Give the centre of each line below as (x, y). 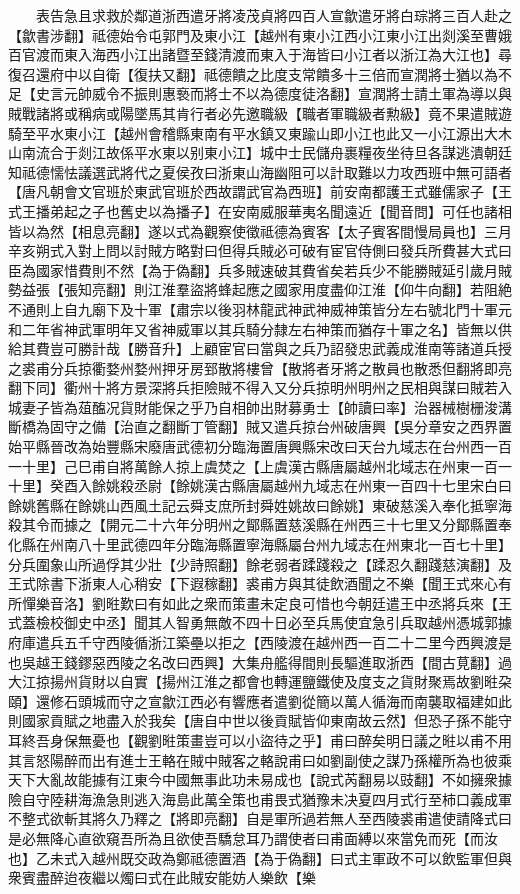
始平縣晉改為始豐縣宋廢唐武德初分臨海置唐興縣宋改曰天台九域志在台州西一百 (260, 446)
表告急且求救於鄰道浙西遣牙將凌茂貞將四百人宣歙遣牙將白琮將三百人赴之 (273, 15)
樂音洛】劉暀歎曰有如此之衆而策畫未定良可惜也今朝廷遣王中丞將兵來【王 (273, 602)
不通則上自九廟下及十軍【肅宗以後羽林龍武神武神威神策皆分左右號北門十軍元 (260, 308)
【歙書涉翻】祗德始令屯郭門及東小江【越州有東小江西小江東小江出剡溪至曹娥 (260, 34)
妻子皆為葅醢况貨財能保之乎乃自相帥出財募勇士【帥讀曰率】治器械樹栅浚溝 (266, 406)
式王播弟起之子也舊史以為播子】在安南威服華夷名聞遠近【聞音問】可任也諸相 (260, 210)
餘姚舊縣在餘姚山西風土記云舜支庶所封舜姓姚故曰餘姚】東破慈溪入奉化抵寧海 (260, 504)
